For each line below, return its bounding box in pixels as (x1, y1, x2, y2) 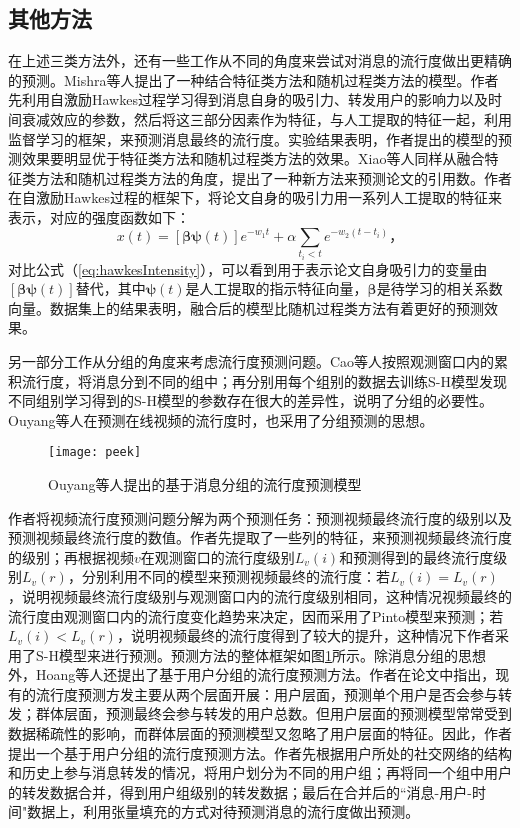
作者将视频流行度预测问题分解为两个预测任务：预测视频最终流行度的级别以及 (8, 507, 512, 528)
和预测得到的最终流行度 (339, 546, 494, 567)
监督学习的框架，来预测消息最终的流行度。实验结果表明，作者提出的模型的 (8, 128, 498, 149)
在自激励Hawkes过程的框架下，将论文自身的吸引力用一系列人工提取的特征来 (8, 187, 502, 208)
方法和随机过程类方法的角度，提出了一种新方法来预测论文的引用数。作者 (35, 167, 512, 188)
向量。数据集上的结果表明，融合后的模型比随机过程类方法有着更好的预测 (8, 297, 484, 318)
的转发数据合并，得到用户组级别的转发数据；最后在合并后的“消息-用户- (8, 781, 472, 802)
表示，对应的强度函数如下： (8, 206, 190, 227)
